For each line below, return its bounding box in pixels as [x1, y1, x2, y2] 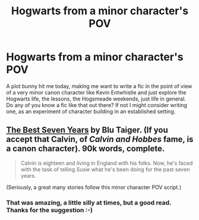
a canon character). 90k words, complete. [6, 144, 165, 154]
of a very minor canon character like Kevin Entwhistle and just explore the [6, 89, 187, 96]
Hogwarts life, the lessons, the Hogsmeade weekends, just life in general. [6, 95, 186, 102]
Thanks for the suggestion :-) [6, 206, 93, 214]
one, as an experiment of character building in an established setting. [6, 108, 176, 115]
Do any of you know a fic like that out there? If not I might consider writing [6, 101, 187, 108]
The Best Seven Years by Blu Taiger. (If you [6, 125, 168, 135]
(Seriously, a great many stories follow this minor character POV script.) [6, 183, 182, 191]
